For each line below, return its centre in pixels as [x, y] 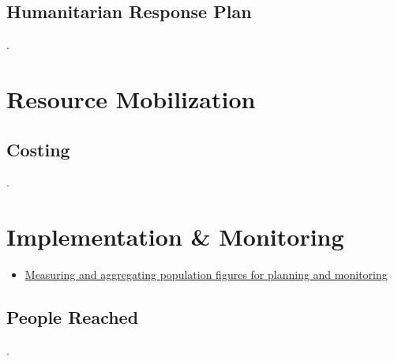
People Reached [73, 317]
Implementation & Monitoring [175, 237]
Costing [38, 149]
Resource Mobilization [131, 98]
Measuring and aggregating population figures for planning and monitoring [206, 275]
